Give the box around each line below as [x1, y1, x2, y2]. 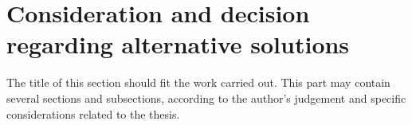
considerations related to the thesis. [6, 105, 180, 122]
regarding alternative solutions [6, 28, 350, 61]
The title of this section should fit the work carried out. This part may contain [6, 74, 390, 91]
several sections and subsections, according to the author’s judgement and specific [6, 89, 406, 106]
